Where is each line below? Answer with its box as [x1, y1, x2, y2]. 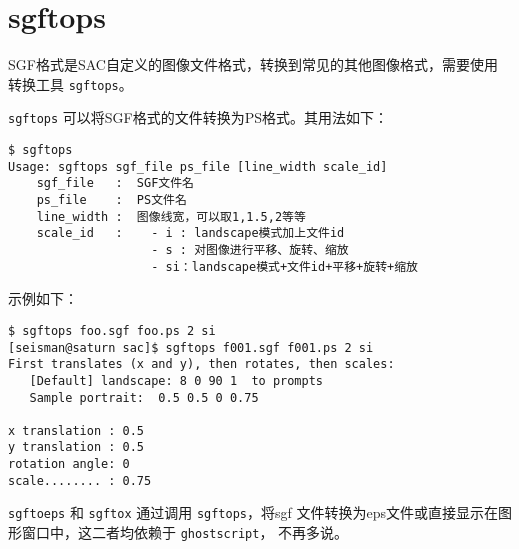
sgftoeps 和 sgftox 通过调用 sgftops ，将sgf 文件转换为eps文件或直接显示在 [8, 502, 498, 523]
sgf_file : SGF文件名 [36, 176, 195, 191]
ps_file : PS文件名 [36, 193, 187, 207]
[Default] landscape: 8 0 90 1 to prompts [29, 373, 323, 388]
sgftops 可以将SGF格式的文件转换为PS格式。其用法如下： [8, 107, 389, 128]
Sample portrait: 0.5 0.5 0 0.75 [29, 390, 259, 405]
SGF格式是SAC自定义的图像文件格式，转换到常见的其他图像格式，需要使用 [8, 54, 498, 75]
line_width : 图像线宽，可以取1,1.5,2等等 [36, 209, 306, 224]
